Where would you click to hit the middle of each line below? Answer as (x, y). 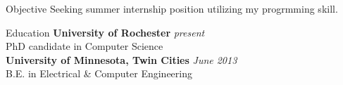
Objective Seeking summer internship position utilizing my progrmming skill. (172, 8)
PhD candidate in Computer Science (85, 46)
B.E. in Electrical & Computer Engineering (99, 73)
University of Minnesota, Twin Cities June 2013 (121, 59)
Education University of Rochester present (105, 32)
